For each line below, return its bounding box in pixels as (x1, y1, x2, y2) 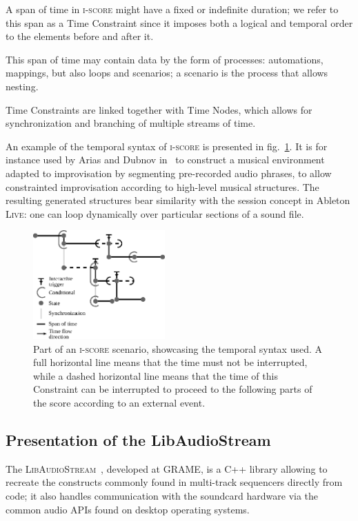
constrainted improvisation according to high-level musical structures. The (6, 179, 319, 194)
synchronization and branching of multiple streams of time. (6, 116, 256, 130)
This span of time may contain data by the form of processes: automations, (6, 52, 324, 66)
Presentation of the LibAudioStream (6, 429, 271, 451)
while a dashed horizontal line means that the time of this (33, 368, 278, 382)
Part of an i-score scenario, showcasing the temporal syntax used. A (33, 341, 322, 356)
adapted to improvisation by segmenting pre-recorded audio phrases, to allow (6, 165, 332, 180)
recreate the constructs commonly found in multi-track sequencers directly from (6, 475, 343, 489)
